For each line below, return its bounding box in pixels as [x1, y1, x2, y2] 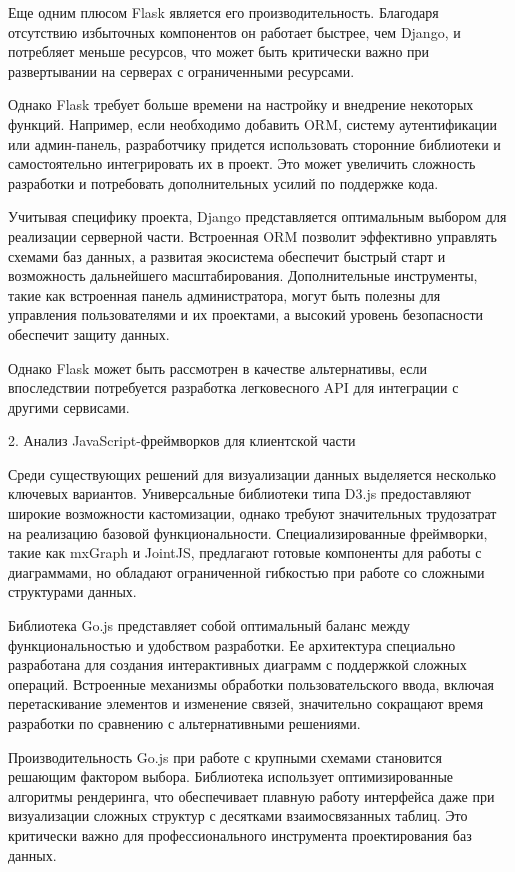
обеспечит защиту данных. [8, 323, 170, 344]
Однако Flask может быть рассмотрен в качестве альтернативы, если [8, 357, 427, 378]
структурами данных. [8, 581, 137, 602]
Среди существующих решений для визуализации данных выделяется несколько [8, 463, 496, 484]
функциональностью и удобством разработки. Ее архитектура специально [8, 634, 456, 655]
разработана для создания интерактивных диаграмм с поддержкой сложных [8, 654, 467, 675]
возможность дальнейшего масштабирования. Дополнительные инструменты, [8, 265, 478, 286]
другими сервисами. [8, 396, 130, 417]
